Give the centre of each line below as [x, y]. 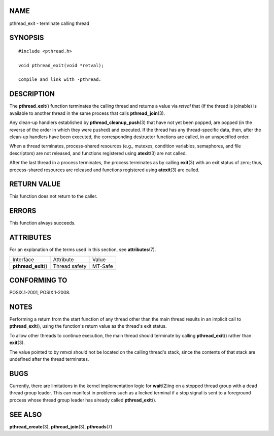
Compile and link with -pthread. [60, 80]
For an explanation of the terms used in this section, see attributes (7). [83, 250]
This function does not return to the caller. [53, 196]
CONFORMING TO [38, 280]
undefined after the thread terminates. [49, 359]
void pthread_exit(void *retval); [61, 65]
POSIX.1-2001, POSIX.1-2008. [40, 293]
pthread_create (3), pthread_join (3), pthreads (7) [61, 426]
